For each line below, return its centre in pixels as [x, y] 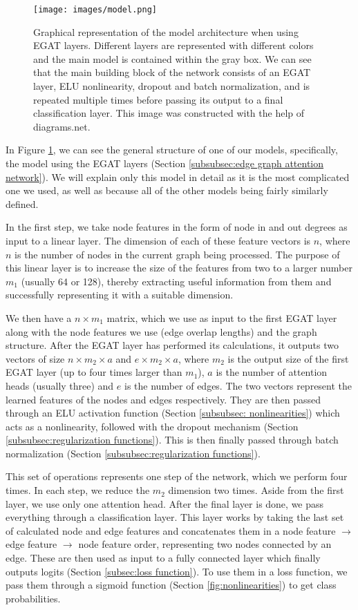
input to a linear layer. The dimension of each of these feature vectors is [158, 240]
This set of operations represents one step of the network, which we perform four [177, 476]
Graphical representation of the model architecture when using [166, 31]
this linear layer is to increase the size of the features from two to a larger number [179, 268]
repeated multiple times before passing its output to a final [158, 99]
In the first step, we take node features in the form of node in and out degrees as [177, 227]
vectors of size [35, 358]
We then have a [39, 317]
